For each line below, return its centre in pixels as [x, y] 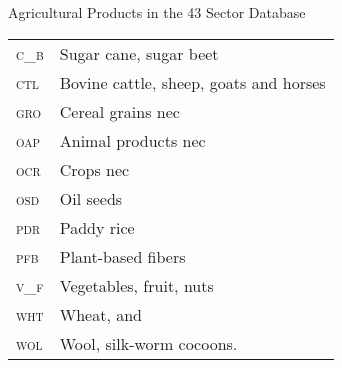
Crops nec [94, 169]
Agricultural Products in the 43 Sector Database [157, 12]
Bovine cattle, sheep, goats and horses [192, 82]
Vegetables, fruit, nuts [136, 285]
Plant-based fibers [122, 256]
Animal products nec [132, 140]
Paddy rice [97, 227]
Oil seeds [91, 198]
